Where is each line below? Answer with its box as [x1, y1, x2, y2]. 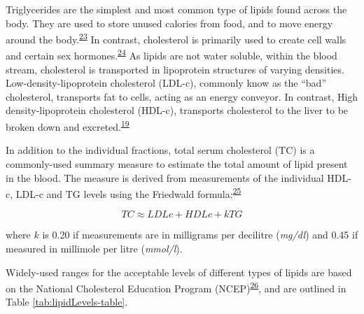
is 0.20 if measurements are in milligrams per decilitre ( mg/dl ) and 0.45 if [42, 227, 358, 242]
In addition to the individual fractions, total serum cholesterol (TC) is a [6, 143, 315, 157]
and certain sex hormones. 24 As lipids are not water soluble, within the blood [6, 46, 337, 63]
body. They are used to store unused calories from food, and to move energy [6, 15, 333, 30]
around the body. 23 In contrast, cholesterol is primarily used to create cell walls [6, 30, 346, 46]
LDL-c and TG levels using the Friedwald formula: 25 [15, 185, 241, 201]
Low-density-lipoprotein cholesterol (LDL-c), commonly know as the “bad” [6, 76, 327, 90]
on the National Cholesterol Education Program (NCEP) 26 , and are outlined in [6, 279, 346, 295]
